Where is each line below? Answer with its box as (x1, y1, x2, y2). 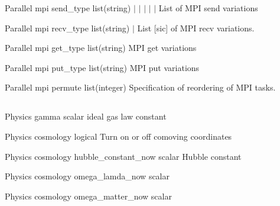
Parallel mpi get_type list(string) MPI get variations (5, 41, 197, 54)
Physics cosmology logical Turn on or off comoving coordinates (5, 130, 232, 142)
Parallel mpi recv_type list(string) (5, 21, 130, 34)
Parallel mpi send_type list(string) (5, 2, 131, 14)
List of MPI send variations (158, 2, 258, 14)
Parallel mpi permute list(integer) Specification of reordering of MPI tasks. (5, 81, 276, 94)
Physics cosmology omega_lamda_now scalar (5, 170, 170, 182)
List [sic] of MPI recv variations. (137, 21, 255, 34)
